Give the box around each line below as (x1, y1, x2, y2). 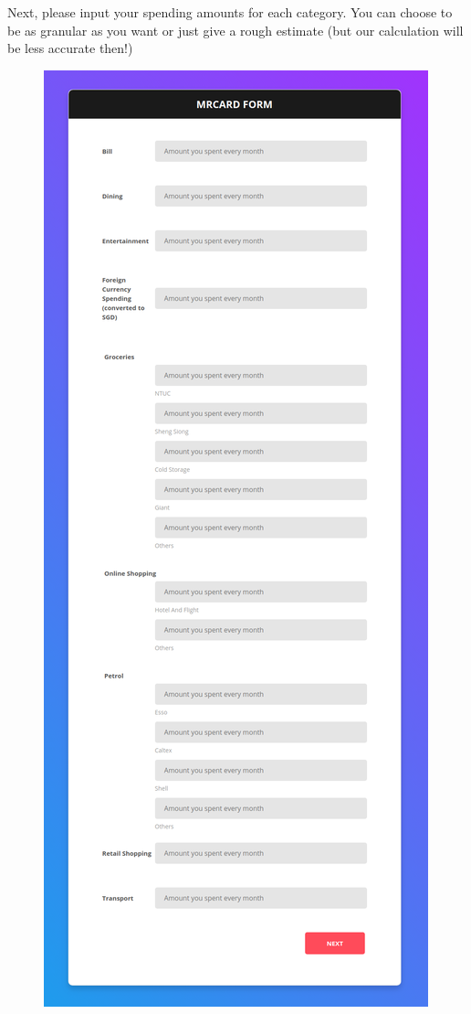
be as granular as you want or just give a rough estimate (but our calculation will (7, 20, 464, 39)
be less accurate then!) (7, 38, 133, 58)
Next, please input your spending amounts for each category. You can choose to (7, 3, 453, 21)
